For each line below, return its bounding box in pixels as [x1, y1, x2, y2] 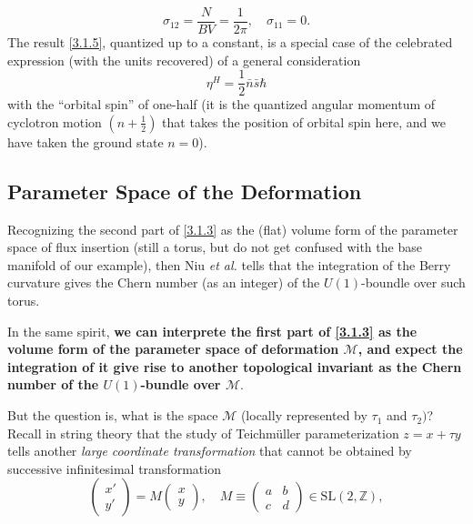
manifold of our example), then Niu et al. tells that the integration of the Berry [7, 255, 451, 274]
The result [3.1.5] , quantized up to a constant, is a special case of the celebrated [7, 33, 453, 52]
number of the [7, 375, 99, 394]
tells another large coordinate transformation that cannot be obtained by [7, 441, 412, 460]
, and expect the [357, 339, 463, 358]
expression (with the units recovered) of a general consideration [7, 50, 361, 69]
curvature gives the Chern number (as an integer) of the [7, 273, 320, 292]
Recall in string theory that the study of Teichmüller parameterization [7, 423, 399, 442]
